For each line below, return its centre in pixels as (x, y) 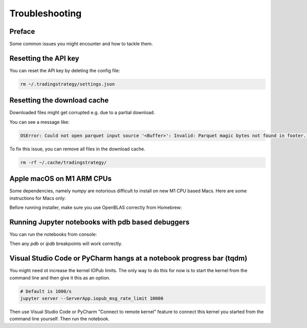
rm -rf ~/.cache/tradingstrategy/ (63, 162)
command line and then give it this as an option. (60, 278)
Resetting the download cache (59, 101)
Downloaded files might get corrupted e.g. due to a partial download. (82, 113)
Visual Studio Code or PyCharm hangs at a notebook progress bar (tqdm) (128, 258)
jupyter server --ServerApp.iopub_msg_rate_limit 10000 (92, 299)
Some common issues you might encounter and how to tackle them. (81, 44)
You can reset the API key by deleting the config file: (65, 70)
